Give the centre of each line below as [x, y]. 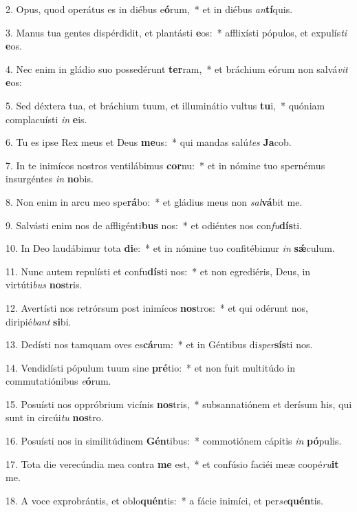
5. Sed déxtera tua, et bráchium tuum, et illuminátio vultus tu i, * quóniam [165, 105]
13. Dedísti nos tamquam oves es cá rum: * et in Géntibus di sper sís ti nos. [159, 344]
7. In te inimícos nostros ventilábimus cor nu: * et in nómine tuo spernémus [165, 165]
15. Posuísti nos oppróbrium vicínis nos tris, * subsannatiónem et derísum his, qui [179, 404]
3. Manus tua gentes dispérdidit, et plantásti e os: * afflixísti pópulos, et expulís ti [176, 32]
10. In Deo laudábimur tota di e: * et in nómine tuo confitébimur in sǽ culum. [170, 248]
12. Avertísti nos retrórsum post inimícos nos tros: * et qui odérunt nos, [157, 307]
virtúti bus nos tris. [44, 285]
